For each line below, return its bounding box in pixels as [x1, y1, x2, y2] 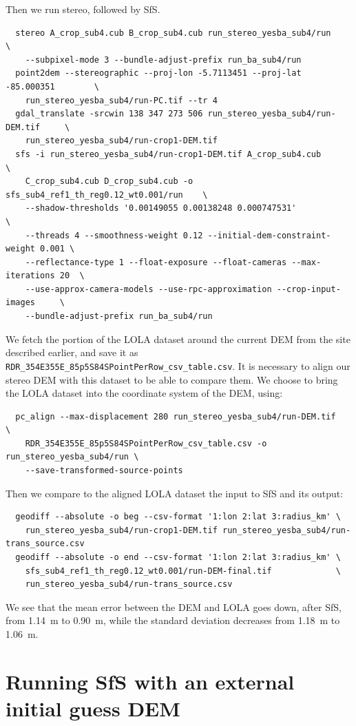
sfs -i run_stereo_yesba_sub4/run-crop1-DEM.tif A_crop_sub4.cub [15, 149, 322, 159]
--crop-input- [276, 284, 341, 294]
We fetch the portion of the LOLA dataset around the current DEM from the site [6, 331, 350, 346]
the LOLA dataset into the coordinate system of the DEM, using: [6, 386, 283, 400]
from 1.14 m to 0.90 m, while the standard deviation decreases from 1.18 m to [6, 613, 340, 628]
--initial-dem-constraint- [207, 230, 331, 240]
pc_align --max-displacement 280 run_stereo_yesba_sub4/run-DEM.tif [15, 411, 336, 422]
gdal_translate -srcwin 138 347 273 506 [15, 109, 203, 119]
